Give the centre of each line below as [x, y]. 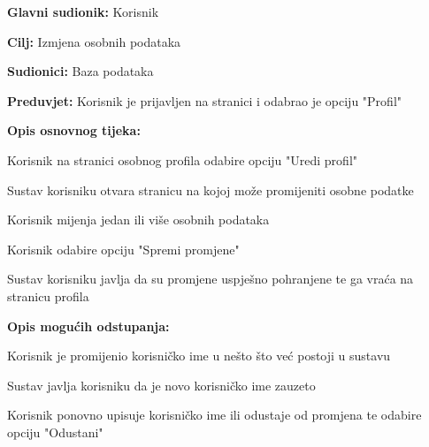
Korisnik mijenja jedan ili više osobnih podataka [138, 220]
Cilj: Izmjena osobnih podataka [94, 41]
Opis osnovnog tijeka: [74, 130]
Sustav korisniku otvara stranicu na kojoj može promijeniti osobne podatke [211, 189]
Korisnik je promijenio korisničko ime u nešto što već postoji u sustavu [199, 356]
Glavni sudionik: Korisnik [83, 11]
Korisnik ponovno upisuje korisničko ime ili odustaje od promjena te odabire [214, 415]
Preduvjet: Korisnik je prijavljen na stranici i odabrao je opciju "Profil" [205, 100]
